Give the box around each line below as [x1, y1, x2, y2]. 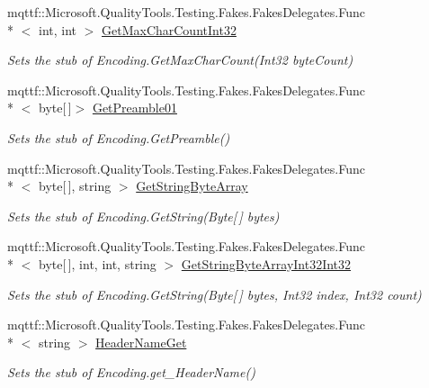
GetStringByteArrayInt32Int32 [181, 254, 352, 273]
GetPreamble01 [92, 98, 177, 117]
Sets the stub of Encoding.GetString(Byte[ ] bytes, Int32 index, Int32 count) [7, 284, 422, 303]
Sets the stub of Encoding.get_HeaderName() [7, 363, 255, 382]
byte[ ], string [38, 176, 112, 195]
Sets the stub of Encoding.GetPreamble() [7, 128, 230, 147]
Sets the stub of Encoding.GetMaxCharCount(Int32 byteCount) [7, 50, 353, 69]
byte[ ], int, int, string [38, 254, 156, 273]
